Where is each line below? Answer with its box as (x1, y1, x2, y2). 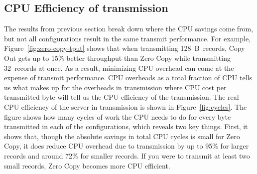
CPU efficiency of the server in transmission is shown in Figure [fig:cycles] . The (4, 101, 247, 112)
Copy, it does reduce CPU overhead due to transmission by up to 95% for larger (4, 141, 249, 151)
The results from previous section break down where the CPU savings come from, (4, 23, 254, 34)
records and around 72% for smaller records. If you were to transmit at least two (4, 150, 250, 161)
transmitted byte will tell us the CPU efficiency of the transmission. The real (4, 92, 239, 102)
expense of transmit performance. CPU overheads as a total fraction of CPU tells (4, 72, 252, 83)
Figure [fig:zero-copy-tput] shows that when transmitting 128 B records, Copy (4, 43, 245, 53)
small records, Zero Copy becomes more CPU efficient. (4, 160, 170, 171)
